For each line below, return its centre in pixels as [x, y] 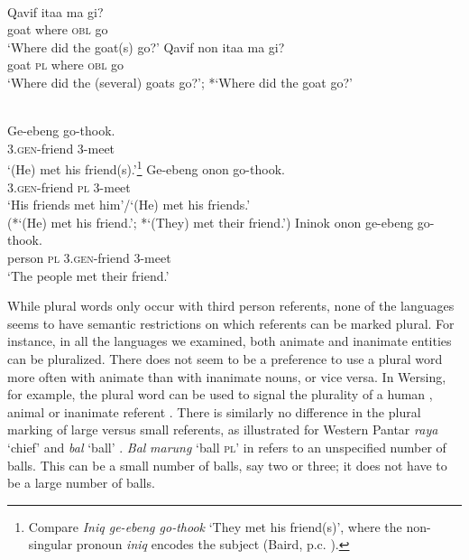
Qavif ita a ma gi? [55, 11]
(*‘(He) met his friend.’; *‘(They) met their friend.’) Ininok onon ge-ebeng [211, 222]
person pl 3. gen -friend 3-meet [89, 257]
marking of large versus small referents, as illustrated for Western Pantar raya [223, 429]
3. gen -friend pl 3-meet [69, 187]
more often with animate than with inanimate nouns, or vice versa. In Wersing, [227, 376]
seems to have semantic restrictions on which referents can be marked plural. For [231, 323]
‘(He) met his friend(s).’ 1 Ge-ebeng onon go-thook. [146, 168]
